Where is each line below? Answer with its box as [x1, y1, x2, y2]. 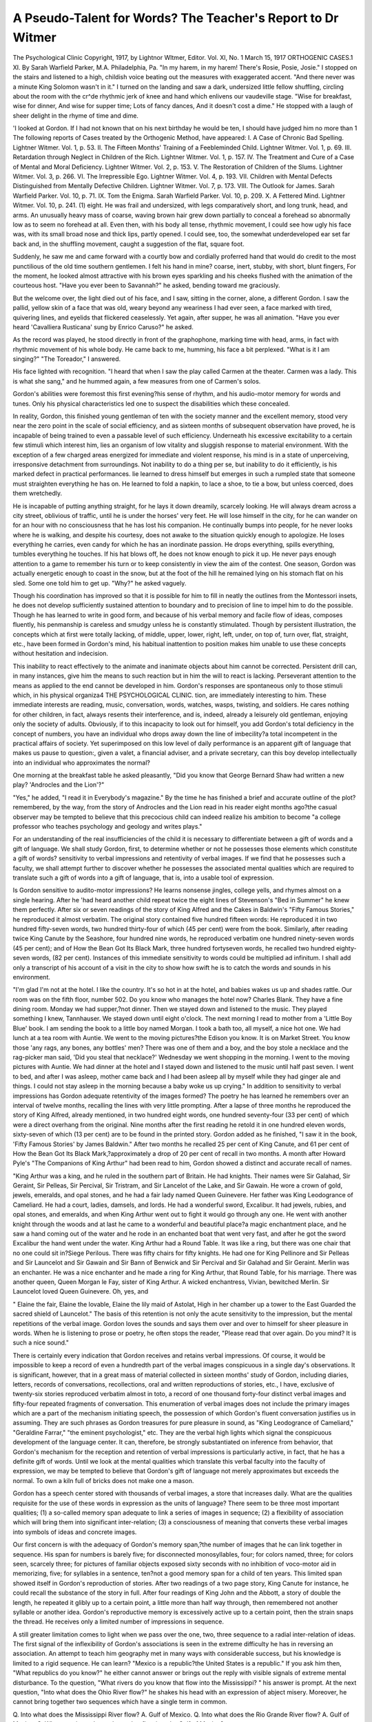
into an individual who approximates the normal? [12, 758, 151, 767]
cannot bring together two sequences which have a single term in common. [12, 1698, 227, 1706]
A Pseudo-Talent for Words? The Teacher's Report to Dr [12, 10, 339, 25]
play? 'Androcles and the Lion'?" [12, 780, 105, 789]
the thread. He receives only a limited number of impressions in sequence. [12, 1617, 224, 1626]
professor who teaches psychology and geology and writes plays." [12, 822, 203, 831]
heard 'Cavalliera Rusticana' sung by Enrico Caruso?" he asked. [12, 322, 194, 331]
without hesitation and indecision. [12, 650, 109, 658]
